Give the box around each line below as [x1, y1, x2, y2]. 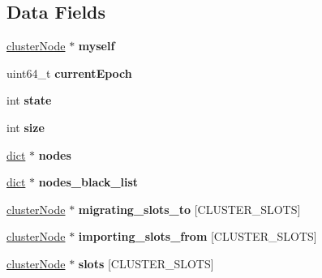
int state [6, 92, 52, 109]
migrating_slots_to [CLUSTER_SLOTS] [78, 200, 301, 217]
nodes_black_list [38, 173, 139, 190]
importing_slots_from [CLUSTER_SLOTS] [78, 228, 317, 245]
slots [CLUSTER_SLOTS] [78, 254, 214, 272]
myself [78, 37, 115, 54]
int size [6, 118, 45, 135]
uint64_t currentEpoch [6, 64, 132, 81]
